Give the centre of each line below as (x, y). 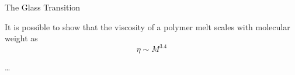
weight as (21, 38)
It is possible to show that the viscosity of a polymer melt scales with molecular (147, 26)
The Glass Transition (43, 7)
